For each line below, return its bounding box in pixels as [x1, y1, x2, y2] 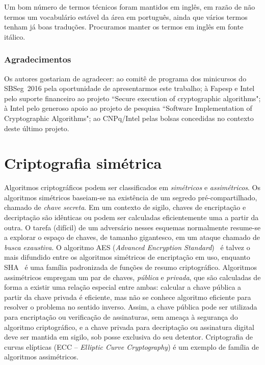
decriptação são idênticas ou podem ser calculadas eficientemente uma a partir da [4, 212, 259, 223]
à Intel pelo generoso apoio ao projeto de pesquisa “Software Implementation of [4, 103, 252, 113]
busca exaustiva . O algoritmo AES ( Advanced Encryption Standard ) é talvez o [4, 241, 250, 252]
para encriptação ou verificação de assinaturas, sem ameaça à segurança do [4, 312, 238, 322]
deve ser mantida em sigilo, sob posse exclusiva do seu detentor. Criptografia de [4, 331, 253, 342]
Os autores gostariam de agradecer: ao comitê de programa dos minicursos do [4, 73, 247, 83]
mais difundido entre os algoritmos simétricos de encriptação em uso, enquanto [4, 252, 250, 262]
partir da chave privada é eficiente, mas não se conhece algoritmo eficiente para [4, 291, 251, 302]
